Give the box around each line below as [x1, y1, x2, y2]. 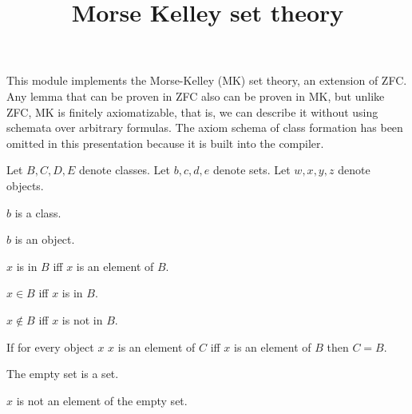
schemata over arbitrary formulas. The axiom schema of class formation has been [6, 119, 403, 136]
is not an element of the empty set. [16, 392, 188, 408]
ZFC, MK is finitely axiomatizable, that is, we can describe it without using [6, 103, 378, 120]
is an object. [14, 231, 75, 248]
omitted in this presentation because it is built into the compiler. [6, 134, 324, 151]
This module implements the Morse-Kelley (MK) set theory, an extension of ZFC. [6, 72, 407, 89]
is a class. [14, 204, 61, 221]
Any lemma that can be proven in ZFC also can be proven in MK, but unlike [6, 87, 385, 104]
